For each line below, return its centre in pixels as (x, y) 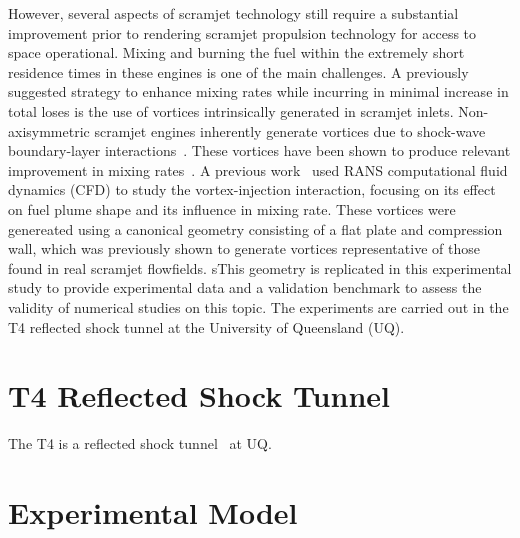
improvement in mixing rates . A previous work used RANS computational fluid (258, 169)
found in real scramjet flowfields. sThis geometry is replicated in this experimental (260, 267)
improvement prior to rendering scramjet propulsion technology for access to (242, 32)
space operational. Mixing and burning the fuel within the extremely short (236, 52)
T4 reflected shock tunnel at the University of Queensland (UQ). (206, 326)
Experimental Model (153, 512)
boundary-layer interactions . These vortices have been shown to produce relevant (259, 150)
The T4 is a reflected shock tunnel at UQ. (140, 443)
